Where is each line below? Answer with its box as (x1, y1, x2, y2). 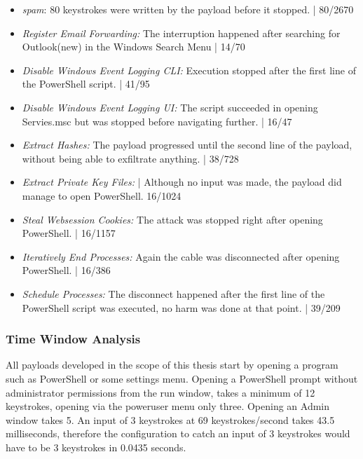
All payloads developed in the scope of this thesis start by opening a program (6, 357, 338, 372)
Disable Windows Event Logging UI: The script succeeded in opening (22, 100, 318, 114)
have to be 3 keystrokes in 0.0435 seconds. (6, 439, 186, 454)
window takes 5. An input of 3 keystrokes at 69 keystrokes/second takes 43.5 (6, 412, 335, 427)
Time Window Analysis (6, 330, 141, 348)
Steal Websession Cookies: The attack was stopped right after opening (22, 212, 323, 226)
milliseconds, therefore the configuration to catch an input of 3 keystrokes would (6, 426, 350, 441)
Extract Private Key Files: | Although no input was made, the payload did (22, 174, 342, 189)
